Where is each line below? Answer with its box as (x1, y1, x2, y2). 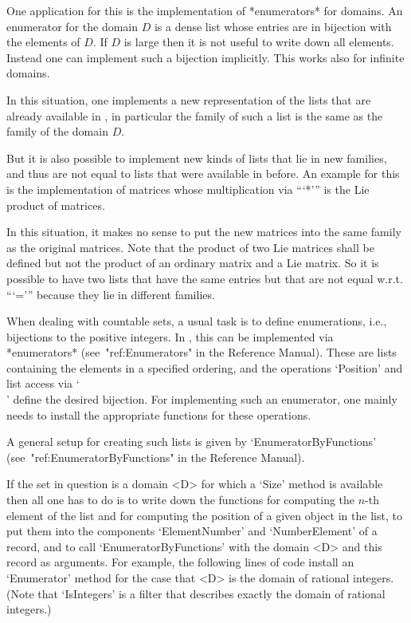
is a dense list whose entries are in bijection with (154, 18, 392, 34)
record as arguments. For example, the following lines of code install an (6, 554, 354, 570)
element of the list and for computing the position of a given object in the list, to (6, 507, 402, 523)
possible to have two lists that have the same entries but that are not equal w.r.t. (6, 270, 403, 286)
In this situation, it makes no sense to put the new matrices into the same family (6, 223, 401, 240)
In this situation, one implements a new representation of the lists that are (6, 91, 371, 108)
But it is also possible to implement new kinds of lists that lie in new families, (6, 149, 387, 166)
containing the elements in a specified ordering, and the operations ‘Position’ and (6, 359, 403, 376)
